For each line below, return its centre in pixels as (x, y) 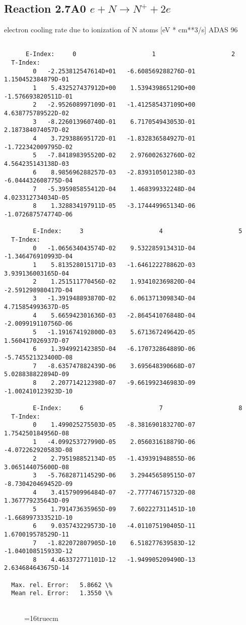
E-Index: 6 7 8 (138, 408)
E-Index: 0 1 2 (130, 54)
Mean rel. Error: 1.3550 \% (62, 593)
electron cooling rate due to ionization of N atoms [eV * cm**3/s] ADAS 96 (121, 30)
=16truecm (41, 618)
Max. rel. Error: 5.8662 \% (62, 585)
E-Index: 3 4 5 (138, 231)
